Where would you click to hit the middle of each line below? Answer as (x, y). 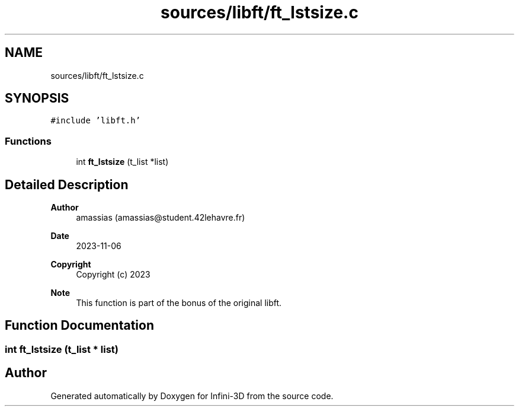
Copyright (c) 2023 (113, 275)
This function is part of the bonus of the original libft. (179, 303)
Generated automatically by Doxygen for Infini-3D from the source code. (192, 396)
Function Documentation (79, 326)
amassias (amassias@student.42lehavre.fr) (161, 218)
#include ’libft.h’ (96, 121)
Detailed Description (67, 184)
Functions (28, 141)
